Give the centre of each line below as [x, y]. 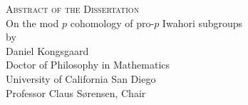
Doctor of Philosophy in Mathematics [88, 65]
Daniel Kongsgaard [47, 50]
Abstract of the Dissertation [73, 9]
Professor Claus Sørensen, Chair [76, 92]
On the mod [32, 22]
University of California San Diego [81, 78]
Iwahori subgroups [202, 22]
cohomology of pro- [112, 22]
